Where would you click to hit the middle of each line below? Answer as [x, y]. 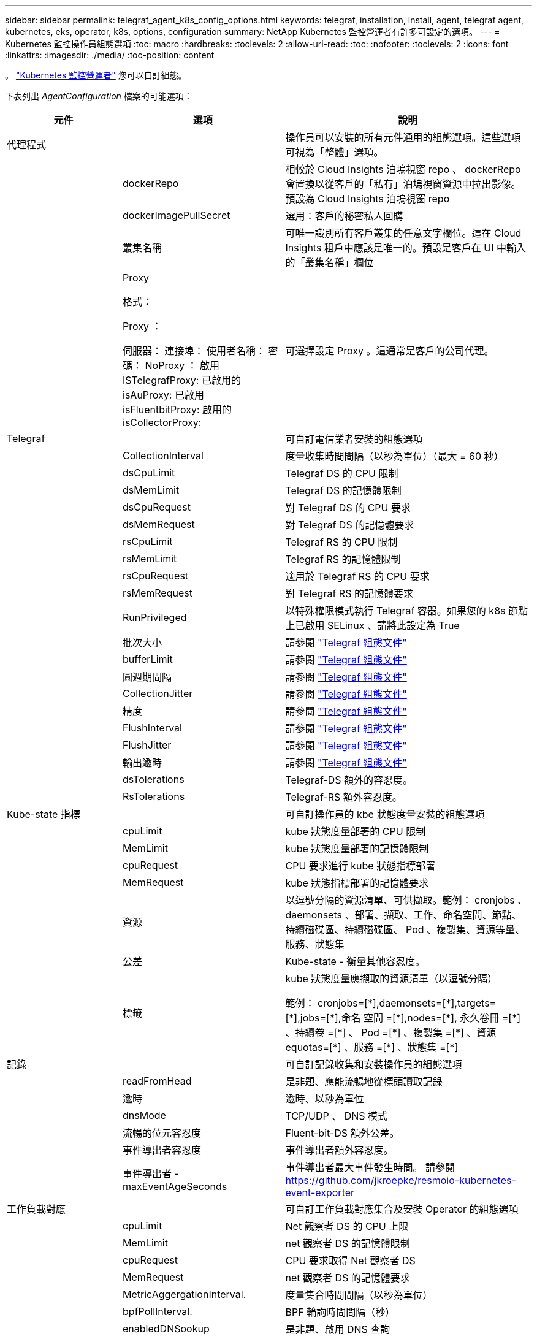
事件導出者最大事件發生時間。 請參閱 [370, 1167]
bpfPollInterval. [158, 1311]
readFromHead [157, 1081]
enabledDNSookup [166, 1329]
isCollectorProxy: [162, 422]
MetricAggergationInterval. [185, 1294]
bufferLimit [148, 659]
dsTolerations [154, 779]
